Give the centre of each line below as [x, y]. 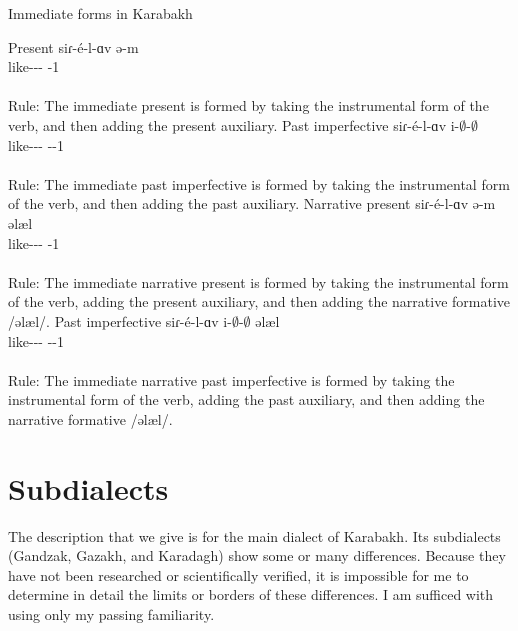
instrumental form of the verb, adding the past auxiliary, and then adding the [246, 399]
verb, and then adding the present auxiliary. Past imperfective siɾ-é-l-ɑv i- [234, 124]
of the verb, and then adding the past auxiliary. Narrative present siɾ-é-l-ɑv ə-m [252, 203]
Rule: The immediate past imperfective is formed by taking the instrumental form [259, 183]
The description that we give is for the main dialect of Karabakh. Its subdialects [254, 535]
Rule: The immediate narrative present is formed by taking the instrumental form [258, 281]
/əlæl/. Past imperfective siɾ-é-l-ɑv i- [120, 320]
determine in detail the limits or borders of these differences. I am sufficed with [251, 594]
